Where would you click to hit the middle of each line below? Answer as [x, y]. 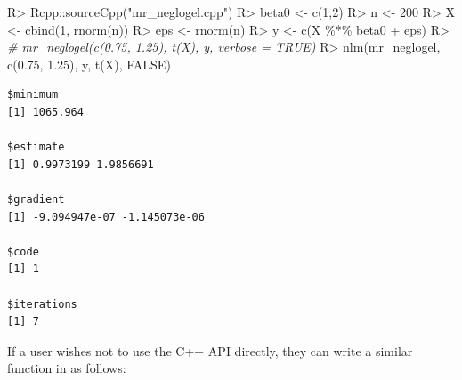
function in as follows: [67, 368]
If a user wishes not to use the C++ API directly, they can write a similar [210, 350]
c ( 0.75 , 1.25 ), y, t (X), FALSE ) [89, 64]
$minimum [33, 95]
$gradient [36, 199]
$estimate [36, 147]
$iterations [42, 304]
